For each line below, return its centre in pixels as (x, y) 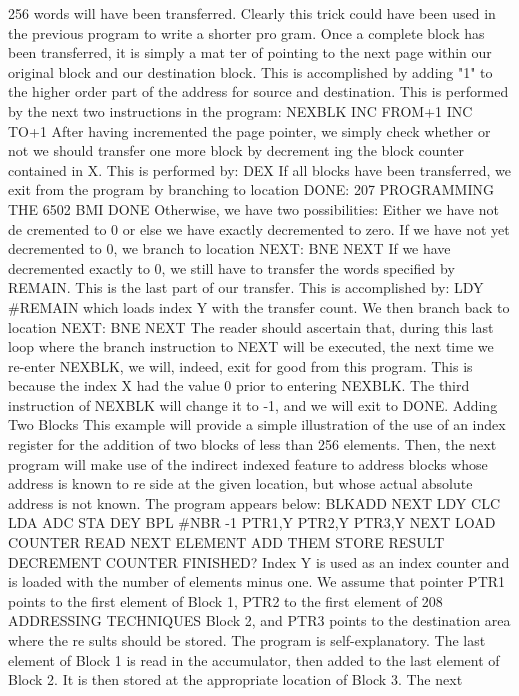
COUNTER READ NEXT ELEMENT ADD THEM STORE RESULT (226, 542)
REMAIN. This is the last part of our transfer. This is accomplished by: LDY (246, 287)
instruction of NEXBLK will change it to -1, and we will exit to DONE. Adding (253, 404)
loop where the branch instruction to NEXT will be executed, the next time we (251, 346)
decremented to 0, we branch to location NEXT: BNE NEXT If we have (229, 248)
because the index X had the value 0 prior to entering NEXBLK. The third (239, 385)
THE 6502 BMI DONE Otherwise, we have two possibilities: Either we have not (253, 208)
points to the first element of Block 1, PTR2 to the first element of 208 (225, 600)
